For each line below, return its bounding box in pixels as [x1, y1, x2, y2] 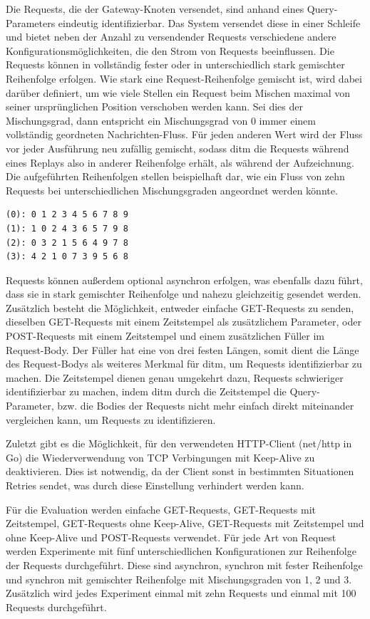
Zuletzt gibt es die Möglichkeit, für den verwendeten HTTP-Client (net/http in [6, 436, 352, 451]
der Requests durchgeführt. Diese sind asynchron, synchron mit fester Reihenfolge [6, 557, 363, 572]
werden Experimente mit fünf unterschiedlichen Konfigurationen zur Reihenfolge [6, 543, 356, 558]
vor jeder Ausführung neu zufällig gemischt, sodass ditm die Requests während [6, 140, 349, 155]
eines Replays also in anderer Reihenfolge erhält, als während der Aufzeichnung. [6, 155, 354, 170]
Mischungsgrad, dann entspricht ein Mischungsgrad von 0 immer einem [6, 113, 316, 128]
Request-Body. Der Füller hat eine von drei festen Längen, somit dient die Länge [6, 342, 359, 357]
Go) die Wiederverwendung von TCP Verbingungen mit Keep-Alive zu [6, 449, 315, 464]
